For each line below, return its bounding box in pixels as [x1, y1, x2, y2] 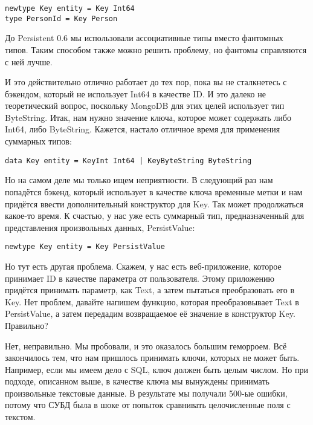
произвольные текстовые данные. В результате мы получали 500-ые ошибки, [5, 386, 288, 399]
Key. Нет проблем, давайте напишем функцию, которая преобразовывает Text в [5, 295, 299, 308]
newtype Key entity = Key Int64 [5, 4, 135, 13]
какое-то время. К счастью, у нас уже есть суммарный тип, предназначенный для [5, 209, 305, 222]
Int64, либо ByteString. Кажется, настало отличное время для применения [5, 123, 280, 135]
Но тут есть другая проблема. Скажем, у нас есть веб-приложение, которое [5, 259, 282, 272]
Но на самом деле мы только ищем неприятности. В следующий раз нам [5, 174, 273, 186]
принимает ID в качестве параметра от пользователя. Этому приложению [5, 271, 274, 284]
